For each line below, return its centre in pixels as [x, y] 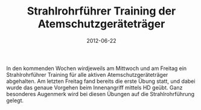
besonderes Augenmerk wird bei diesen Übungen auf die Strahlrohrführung [101, 94]
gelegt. [15, 100]
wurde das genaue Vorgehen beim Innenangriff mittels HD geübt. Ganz [94, 87]
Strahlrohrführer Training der [101, 11]
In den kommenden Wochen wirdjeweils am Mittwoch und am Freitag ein [97, 68]
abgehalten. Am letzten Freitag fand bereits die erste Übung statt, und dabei [101, 81]
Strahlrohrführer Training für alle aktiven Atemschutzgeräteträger [87, 74]
